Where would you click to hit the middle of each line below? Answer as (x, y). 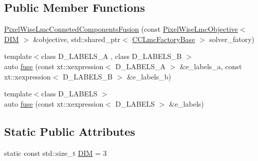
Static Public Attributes (70, 131)
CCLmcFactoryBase (164, 39)
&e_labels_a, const (211, 66)
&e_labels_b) (149, 76)
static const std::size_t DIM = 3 (56, 153)
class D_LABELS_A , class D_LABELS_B (112, 56)
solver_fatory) (232, 39)
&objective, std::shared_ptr (77, 39)
